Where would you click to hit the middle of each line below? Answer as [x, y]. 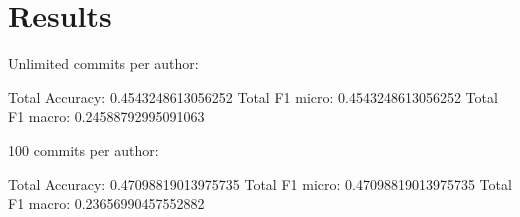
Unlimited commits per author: [103, 63]
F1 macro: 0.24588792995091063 [106, 116]
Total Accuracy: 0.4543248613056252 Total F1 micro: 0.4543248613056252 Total [253, 96]
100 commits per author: [83, 149]
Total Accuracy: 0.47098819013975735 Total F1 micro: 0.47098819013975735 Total [260, 183]
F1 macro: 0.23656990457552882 [106, 203]
